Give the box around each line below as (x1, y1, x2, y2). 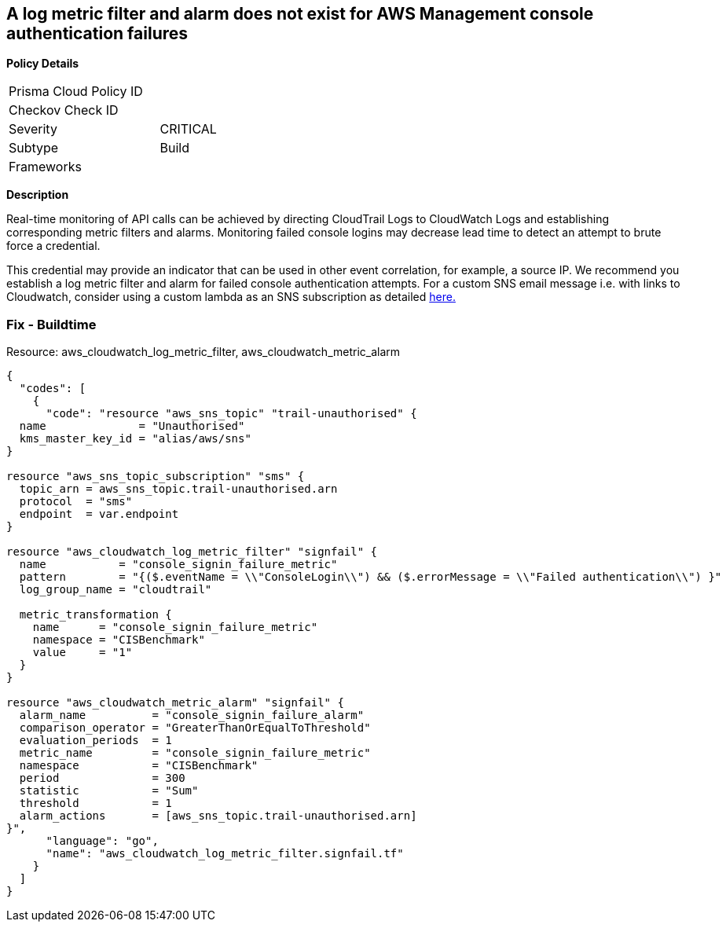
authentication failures (6, 24, 189, 43)
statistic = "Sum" (19, 784, 199, 798)
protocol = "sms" (19, 495, 133, 508)
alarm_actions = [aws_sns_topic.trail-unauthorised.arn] (19, 809, 417, 823)
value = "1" (32, 646, 133, 659)
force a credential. (6, 239, 101, 253)
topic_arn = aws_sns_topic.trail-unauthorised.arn (19, 482, 338, 496)
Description (6, 188, 69, 202)
